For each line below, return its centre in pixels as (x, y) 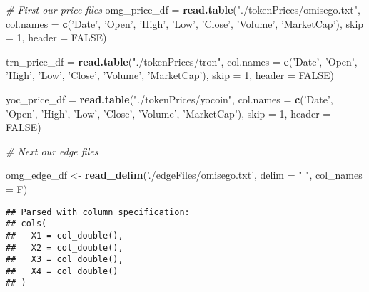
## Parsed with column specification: (98, 212)
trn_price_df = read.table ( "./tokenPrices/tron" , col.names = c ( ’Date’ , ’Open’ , (182, 61)
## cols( (26, 224)
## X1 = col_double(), (65, 235)
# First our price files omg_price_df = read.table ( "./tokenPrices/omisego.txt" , (183, 9)
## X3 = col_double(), (65, 260)
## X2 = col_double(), (65, 247)
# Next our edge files (52, 151)
